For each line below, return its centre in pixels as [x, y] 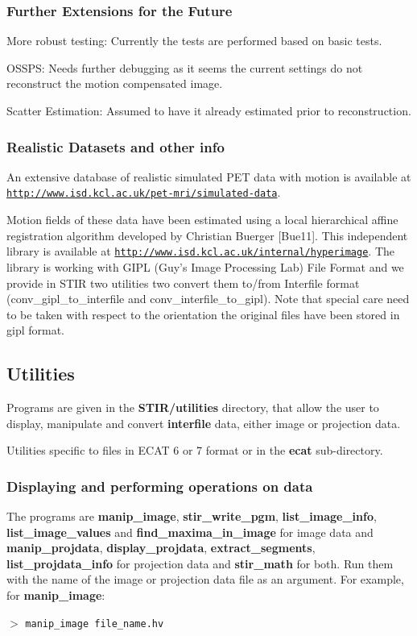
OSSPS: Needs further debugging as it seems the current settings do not [185, 67]
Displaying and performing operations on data [160, 486]
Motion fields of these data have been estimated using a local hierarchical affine [202, 220]
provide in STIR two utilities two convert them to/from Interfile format [183, 283]
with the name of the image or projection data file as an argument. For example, [205, 579]
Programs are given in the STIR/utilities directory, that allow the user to [193, 407]
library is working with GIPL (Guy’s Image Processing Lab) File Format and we [205, 266]
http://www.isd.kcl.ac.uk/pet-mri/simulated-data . [144, 192]
